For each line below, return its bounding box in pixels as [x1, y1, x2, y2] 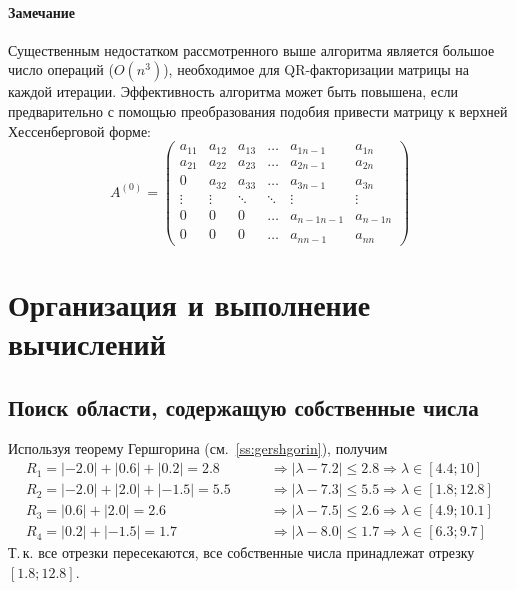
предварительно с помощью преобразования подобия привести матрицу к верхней [8, 100, 508, 121]
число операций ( [8, 59, 114, 80]
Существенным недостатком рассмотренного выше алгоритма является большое [8, 39, 495, 60]
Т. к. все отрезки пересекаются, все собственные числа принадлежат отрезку [8, 542, 475, 563]
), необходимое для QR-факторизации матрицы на [163, 59, 469, 80]
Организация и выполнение [8, 283, 371, 324]
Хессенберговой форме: [8, 120, 152, 141]
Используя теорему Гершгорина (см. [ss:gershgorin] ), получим [8, 438, 388, 459]
